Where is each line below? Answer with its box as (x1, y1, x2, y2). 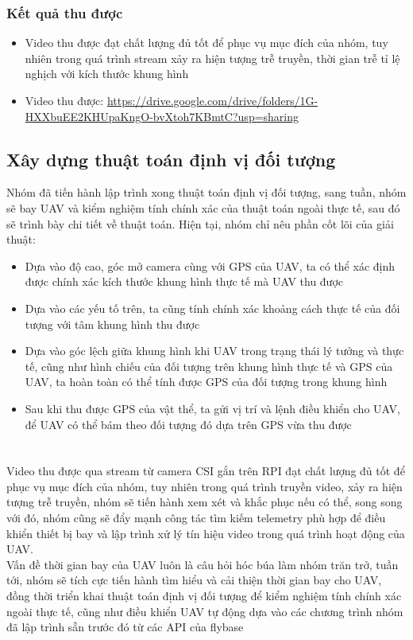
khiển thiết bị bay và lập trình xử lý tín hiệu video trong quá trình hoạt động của (6, 525, 405, 541)
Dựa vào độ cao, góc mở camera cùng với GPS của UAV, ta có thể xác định (25, 257, 396, 274)
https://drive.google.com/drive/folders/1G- (106, 92, 318, 108)
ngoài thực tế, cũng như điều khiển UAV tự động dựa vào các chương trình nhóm (6, 603, 403, 619)
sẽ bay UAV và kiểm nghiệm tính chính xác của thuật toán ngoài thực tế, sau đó (6, 199, 400, 216)
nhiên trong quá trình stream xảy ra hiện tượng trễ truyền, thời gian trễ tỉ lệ (25, 49, 400, 66)
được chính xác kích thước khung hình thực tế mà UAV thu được (25, 273, 343, 290)
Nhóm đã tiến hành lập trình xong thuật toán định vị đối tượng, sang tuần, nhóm (6, 184, 407, 201)
